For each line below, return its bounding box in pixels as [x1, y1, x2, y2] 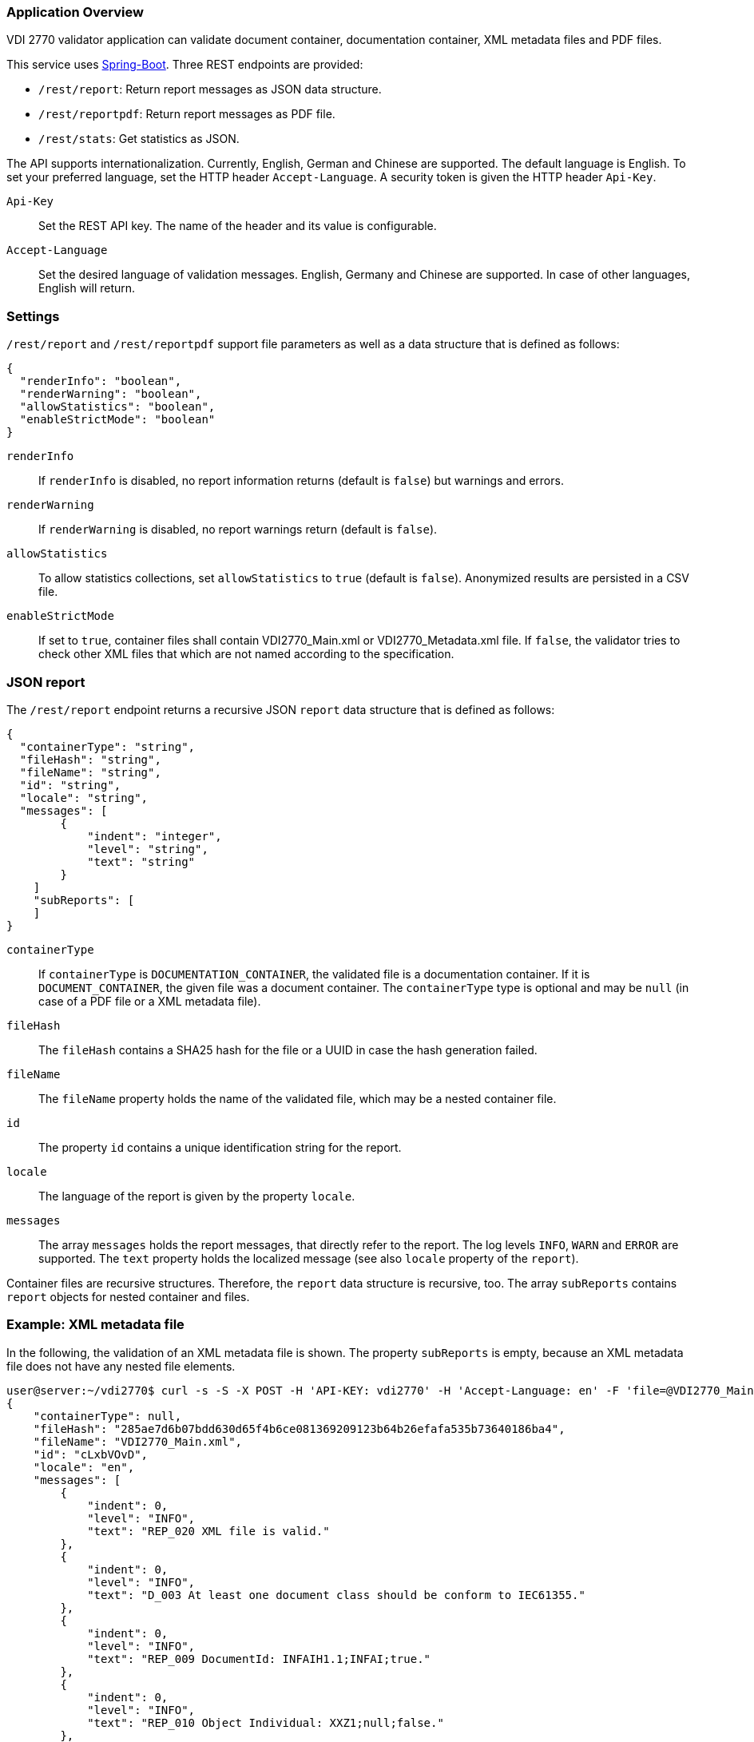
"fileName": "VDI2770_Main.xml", [33, 1434, 243, 1448]
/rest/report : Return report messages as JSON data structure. [38, 82, 382, 97]
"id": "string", [19, 778, 121, 792]
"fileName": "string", [19, 765, 161, 779]
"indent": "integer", [87, 829, 222, 843]
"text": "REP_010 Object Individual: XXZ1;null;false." [87, 1716, 444, 1729]
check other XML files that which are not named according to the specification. [38, 647, 454, 661]
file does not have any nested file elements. [6, 1359, 236, 1373]
